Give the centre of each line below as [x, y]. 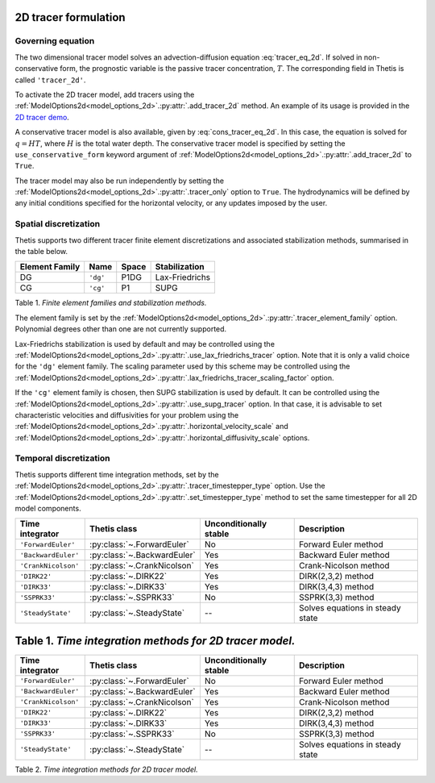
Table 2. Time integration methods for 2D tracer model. [106, 769]
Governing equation [55, 41]
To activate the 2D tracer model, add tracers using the [105, 94]
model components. [48, 508]
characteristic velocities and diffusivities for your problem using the [127, 414]
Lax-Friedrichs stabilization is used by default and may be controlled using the [145, 344]
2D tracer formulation [70, 17]
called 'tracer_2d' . [50, 80]
